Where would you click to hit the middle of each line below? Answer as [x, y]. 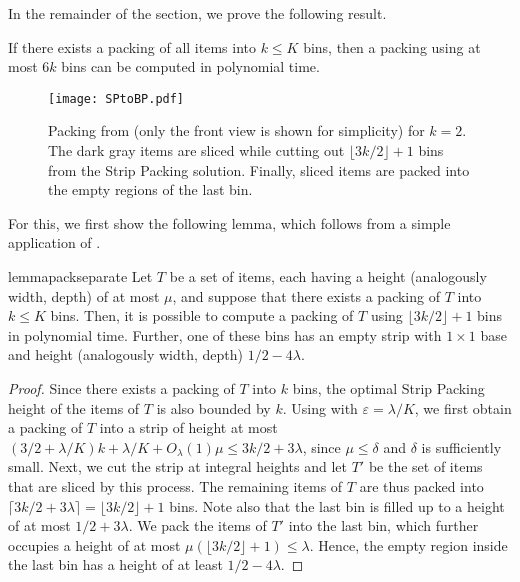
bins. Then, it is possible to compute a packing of [202, 315]
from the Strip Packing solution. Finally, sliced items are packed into [259, 169]
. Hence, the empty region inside [408, 544]
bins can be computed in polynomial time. [190, 66]
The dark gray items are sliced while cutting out [196, 150]
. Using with [320, 407]
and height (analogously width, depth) [126, 354]
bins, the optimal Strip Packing [388, 387]
